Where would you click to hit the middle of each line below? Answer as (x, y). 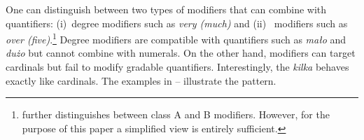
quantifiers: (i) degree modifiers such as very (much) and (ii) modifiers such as (177, 23)
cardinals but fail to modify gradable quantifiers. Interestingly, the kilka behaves (177, 67)
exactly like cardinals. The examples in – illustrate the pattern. (141, 80)
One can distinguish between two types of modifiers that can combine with (166, 9)
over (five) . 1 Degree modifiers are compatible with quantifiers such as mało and (176, 38)
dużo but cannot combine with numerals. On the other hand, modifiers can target (181, 53)
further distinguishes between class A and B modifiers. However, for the (176, 114)
